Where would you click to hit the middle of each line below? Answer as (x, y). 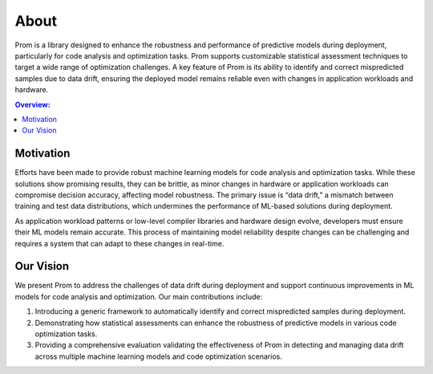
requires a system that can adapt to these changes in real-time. (119, 243)
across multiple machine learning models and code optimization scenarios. (158, 356)
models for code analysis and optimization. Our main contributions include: (139, 296)
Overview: (33, 104)
